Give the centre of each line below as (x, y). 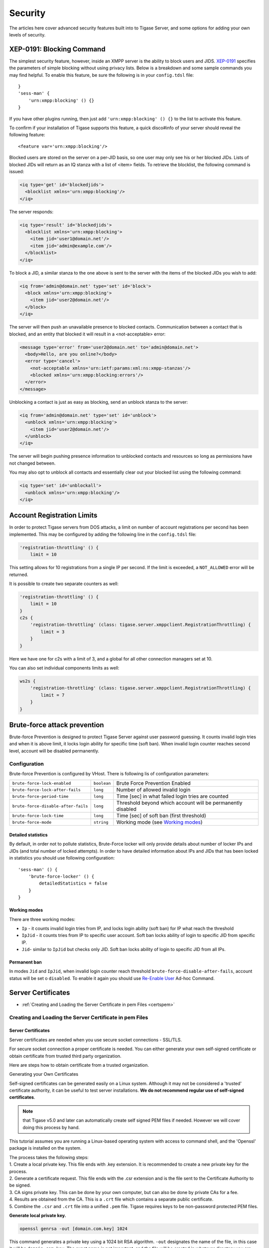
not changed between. (32, 463)
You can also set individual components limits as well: (64, 668)
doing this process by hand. (51, 1127)
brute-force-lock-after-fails (46, 789)
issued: (17, 171)
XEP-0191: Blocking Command (57, 49)
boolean (102, 783)
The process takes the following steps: (49, 1157)
